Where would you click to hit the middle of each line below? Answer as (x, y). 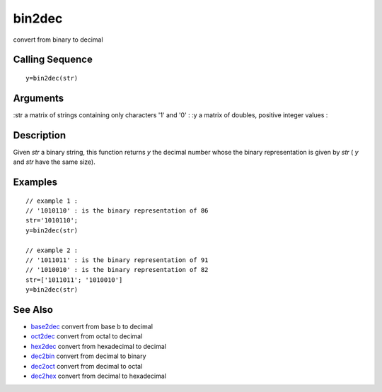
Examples (35, 182)
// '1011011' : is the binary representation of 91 (117, 260)
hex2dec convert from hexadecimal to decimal (98, 346)
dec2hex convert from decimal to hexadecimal (98, 376)
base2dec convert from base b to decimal (92, 326)
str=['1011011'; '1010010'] (74, 280)
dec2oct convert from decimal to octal (87, 366)
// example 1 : (52, 201)
